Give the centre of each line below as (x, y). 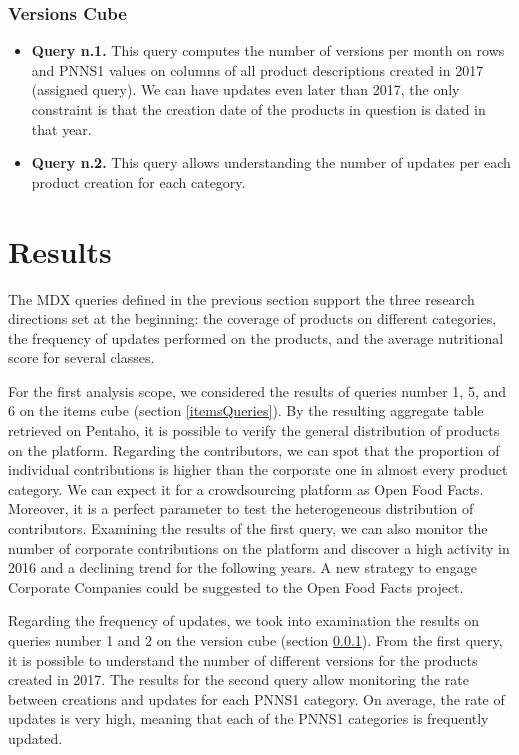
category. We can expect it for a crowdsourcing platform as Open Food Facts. (246, 488)
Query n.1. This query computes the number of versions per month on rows (268, 50)
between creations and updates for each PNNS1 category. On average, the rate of (256, 698)
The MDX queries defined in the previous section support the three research (241, 298)
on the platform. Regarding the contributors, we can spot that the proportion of (254, 449)
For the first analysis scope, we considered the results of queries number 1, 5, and (257, 390)
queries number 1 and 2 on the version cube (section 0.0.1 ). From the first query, (255, 640)
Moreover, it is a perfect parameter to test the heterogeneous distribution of (241, 508)
